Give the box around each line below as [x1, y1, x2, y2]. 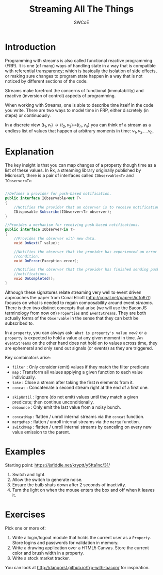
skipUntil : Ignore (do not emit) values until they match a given [12, 394, 138, 399]
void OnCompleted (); [14, 276, 55, 281]
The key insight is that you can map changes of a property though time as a [5, 162, 156, 168]
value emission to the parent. [12, 429, 70, 435]
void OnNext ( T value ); [14, 240, 60, 245]
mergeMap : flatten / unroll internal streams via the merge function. [12, 418, 140, 425]
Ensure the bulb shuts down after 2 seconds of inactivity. [12, 481, 126, 488]
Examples [5, 446, 46, 457]
